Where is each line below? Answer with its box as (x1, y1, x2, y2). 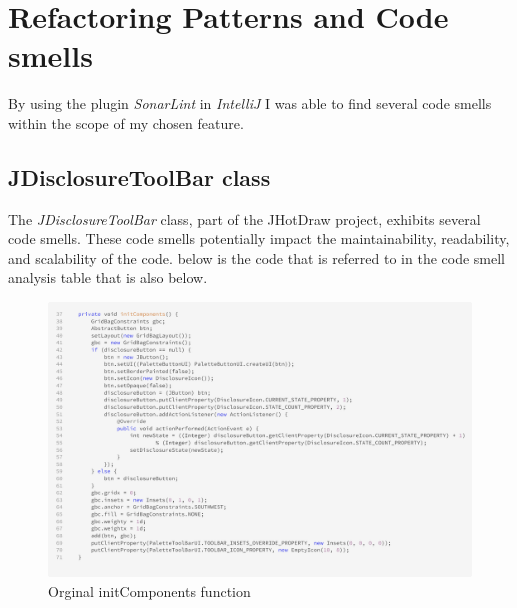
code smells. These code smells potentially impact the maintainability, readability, (8, 228, 510, 249)
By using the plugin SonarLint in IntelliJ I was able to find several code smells (8, 93, 492, 114)
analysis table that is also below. (8, 267, 208, 288)
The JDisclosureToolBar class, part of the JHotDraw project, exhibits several (8, 208, 481, 229)
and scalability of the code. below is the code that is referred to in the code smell (8, 247, 505, 268)
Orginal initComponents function (48, 580, 251, 601)
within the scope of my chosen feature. (8, 112, 244, 133)
